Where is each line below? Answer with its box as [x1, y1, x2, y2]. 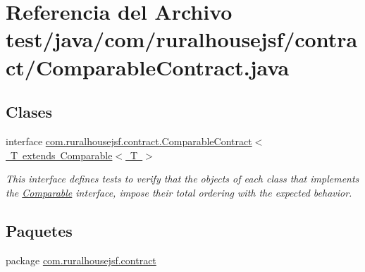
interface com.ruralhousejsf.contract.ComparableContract [6, 133, 252, 148]
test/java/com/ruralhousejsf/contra [6, 25, 358, 54]
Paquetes [6, 219, 73, 241]
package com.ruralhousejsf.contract [6, 252, 156, 267]
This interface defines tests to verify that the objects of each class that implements [6, 171, 359, 186]
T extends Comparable [10, 147, 113, 162]
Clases [6, 101, 53, 123]
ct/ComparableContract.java [6, 52, 290, 81]
